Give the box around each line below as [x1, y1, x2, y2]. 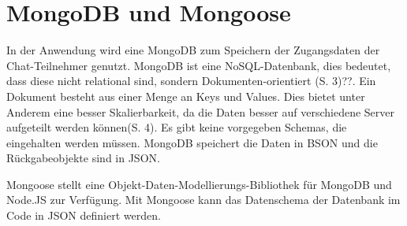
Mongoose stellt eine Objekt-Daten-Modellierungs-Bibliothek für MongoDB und [6, 176, 392, 192]
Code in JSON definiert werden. [6, 207, 161, 224]
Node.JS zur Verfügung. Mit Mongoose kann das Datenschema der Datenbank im [6, 191, 401, 208]
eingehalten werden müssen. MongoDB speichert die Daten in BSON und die [6, 134, 378, 150]
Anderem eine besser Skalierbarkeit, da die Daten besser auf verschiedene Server [6, 103, 395, 120]
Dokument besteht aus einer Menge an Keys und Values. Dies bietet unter [6, 87, 365, 104]
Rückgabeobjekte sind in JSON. [6, 150, 160, 166]
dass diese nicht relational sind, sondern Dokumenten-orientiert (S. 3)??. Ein [6, 72, 376, 89]
